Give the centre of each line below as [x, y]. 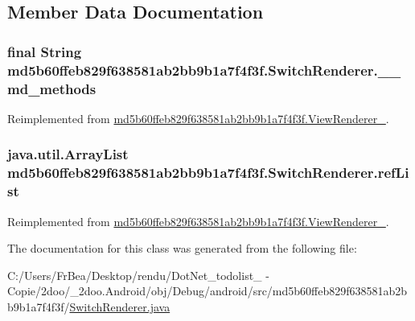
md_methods [52, 88]
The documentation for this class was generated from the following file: [182, 248]
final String [45, 51]
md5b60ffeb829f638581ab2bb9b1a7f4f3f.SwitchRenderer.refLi [208, 173]
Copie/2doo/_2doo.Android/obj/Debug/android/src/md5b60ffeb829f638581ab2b [207, 291]
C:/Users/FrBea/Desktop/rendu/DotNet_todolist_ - [138, 275]
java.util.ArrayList [68, 154]
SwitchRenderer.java [120, 306]
